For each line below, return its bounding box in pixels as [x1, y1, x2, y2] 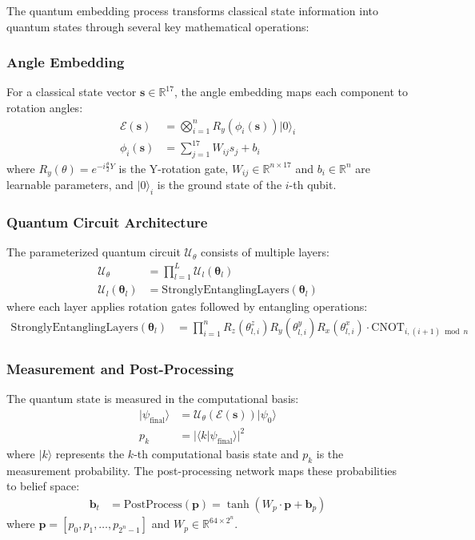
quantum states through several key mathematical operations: [6, 18, 309, 34]
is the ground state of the [157, 176, 282, 193]
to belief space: [6, 478, 80, 494]
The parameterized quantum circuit [6, 244, 181, 260]
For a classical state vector [6, 83, 137, 100]
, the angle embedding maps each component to [174, 83, 409, 100]
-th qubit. [289, 176, 337, 193]
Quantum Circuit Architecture [6, 212, 208, 232]
